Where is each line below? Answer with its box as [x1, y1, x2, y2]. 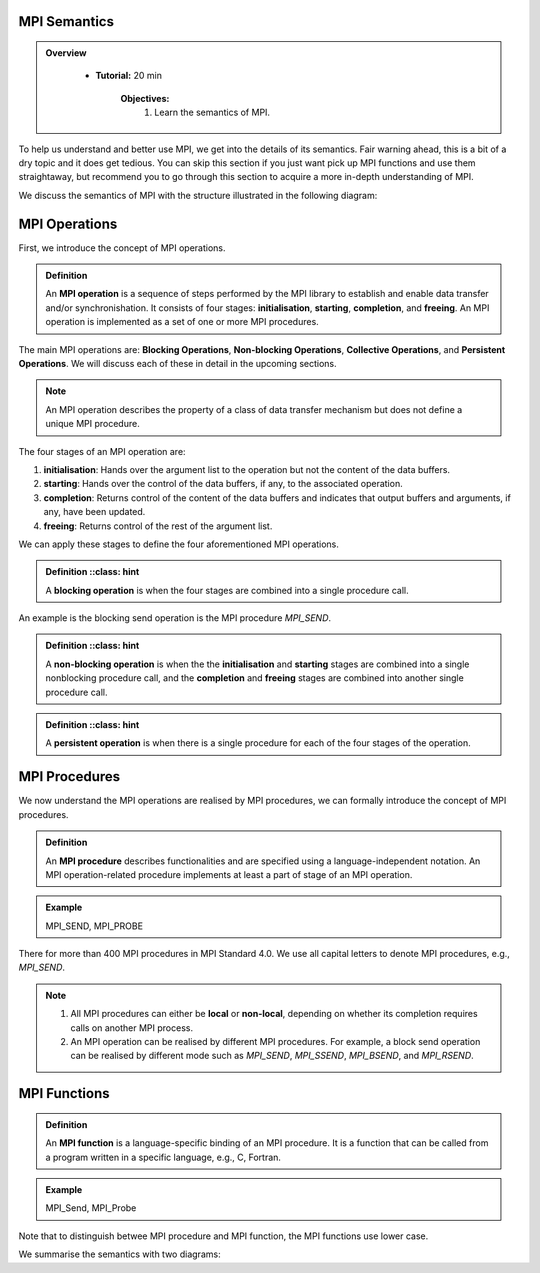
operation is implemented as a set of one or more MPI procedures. [45, 316, 319, 328]
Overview [45, 47, 87, 59]
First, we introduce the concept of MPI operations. [18, 241, 226, 254]
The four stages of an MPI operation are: [18, 445, 186, 457]
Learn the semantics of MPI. [154, 106, 270, 119]
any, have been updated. [43, 506, 146, 518]
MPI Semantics [18, 13, 115, 30]
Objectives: [120, 92, 170, 104]
